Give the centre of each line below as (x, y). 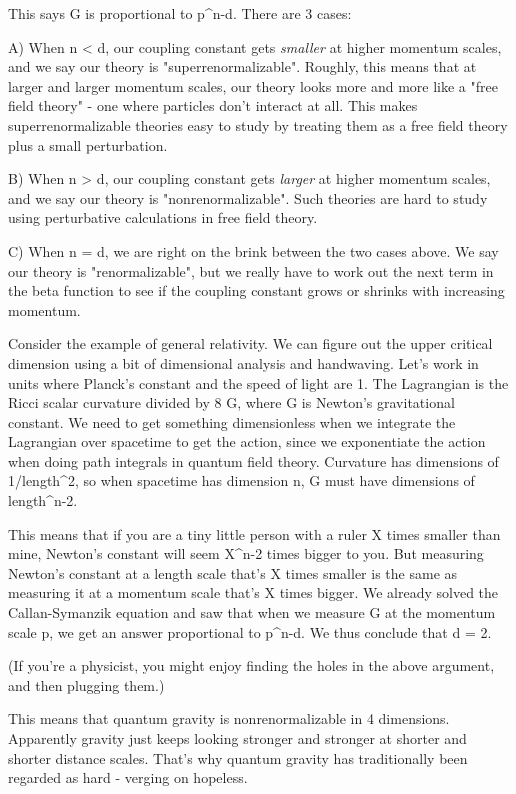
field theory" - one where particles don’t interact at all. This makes (213, 105)
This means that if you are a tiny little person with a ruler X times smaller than (254, 533)
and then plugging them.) (86, 684)
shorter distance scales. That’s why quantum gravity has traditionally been (238, 757)
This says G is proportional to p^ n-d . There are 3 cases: (180, 13)
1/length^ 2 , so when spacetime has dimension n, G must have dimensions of (241, 480)
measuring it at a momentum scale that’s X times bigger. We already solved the (253, 592)
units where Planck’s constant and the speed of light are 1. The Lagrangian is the (258, 382)
